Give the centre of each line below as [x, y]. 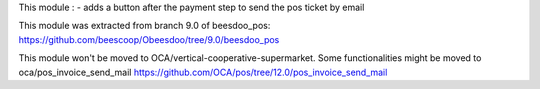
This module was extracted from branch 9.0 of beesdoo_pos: [144, 26]
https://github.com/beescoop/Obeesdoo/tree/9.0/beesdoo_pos [149, 39]
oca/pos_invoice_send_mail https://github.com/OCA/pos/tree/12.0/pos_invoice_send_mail [203, 72]
